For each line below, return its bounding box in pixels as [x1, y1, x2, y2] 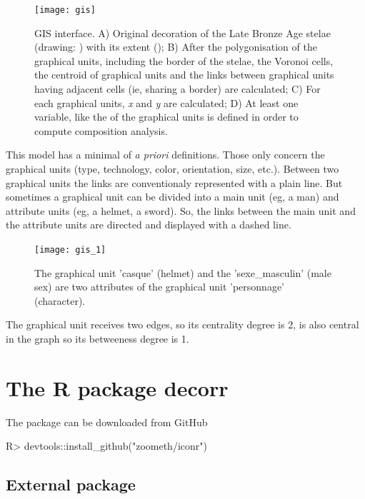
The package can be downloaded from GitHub [6, 414, 208, 429]
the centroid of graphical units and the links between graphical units [34, 67, 334, 82]
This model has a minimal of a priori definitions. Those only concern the [6, 147, 325, 162]
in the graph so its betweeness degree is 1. [6, 331, 189, 346]
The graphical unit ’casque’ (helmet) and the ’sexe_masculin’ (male [34, 265, 331, 280]
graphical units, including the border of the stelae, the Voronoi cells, [34, 53, 334, 68]
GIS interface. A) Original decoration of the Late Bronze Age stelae [34, 25, 331, 40]
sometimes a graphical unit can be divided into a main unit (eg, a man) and [6, 189, 339, 204]
